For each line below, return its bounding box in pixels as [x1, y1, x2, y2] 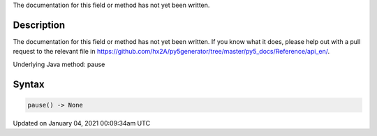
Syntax [13, 78, 45, 90]
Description [13, 19, 66, 31]
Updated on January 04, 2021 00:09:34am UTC [13, 119, 150, 127]
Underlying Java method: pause [13, 60, 105, 68]
